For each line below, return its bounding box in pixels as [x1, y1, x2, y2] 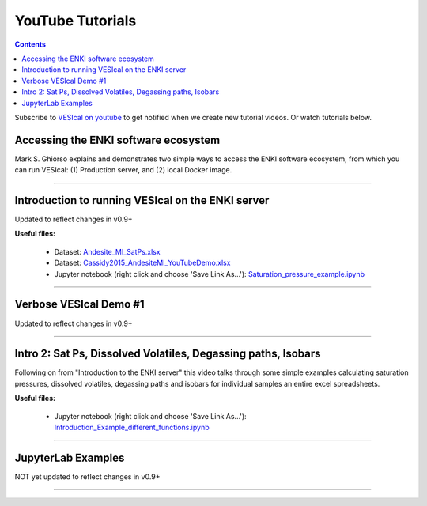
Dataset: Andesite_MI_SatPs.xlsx [54, 247, 161, 256]
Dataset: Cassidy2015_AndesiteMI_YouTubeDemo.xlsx [54, 258, 231, 268]
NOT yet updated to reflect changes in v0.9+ [14, 471, 161, 481]
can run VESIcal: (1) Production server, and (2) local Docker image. [14, 165, 232, 175]
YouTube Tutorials [14, 12, 137, 29]
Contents [14, 40, 47, 49]
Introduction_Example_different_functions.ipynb [54, 423, 210, 432]
